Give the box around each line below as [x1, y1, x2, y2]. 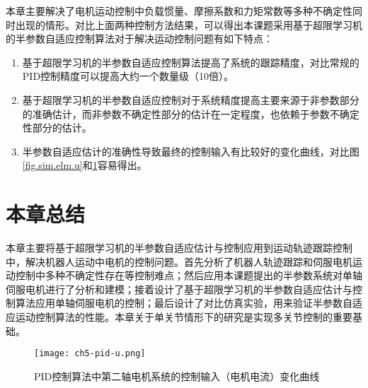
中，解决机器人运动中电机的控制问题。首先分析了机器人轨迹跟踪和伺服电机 [6, 254, 352, 269]
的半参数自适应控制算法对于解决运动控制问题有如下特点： [6, 31, 273, 46]
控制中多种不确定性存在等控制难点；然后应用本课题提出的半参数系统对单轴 [15, 268, 362, 283]
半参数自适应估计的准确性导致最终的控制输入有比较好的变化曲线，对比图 [22, 143, 360, 158]
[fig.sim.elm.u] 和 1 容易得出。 [22, 158, 147, 172]
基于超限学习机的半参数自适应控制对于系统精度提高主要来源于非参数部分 [22, 92, 360, 107]
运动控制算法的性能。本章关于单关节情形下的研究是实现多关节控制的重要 [15, 310, 352, 324]
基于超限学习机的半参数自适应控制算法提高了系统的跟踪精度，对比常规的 [22, 54, 360, 69]
